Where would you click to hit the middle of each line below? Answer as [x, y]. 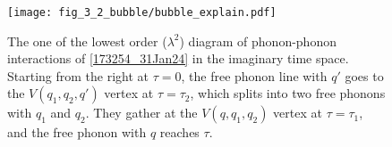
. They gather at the [141, 113]
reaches [179, 132]
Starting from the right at [78, 75]
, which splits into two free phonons [288, 93]
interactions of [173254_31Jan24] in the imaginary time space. [178, 58]
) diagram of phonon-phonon [258, 41]
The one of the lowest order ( [87, 41]
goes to [364, 75]
